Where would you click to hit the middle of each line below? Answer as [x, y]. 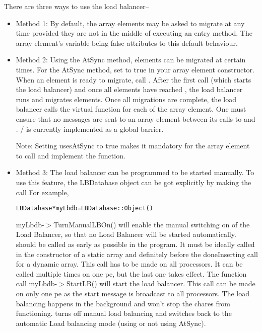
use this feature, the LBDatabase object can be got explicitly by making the [134, 182]
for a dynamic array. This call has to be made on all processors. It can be [129, 264]
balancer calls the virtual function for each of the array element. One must [131, 109]
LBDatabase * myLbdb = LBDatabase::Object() [84, 209]
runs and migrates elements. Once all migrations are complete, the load [126, 99]
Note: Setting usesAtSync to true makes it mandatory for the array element [133, 146]
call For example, [42, 192]
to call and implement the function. [71, 155]
